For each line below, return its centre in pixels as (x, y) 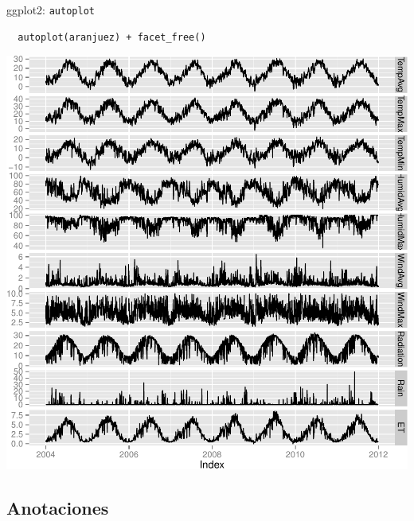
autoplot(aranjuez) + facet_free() (112, 37)
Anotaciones (58, 507)
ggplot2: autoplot (51, 10)
